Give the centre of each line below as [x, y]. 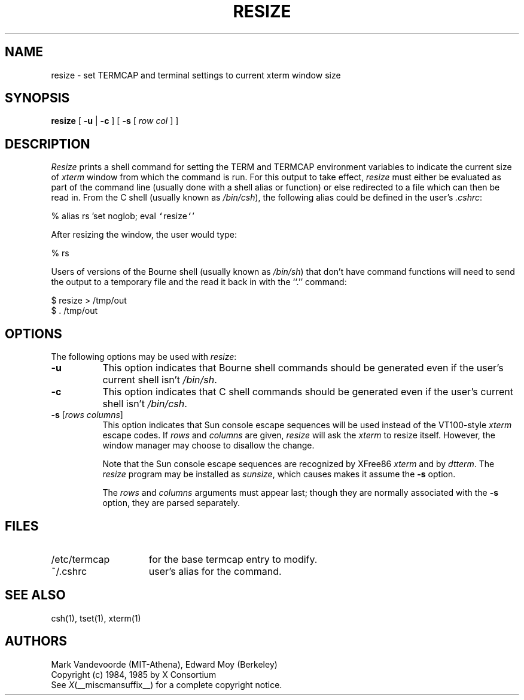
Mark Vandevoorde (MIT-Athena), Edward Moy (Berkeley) [164, 664]
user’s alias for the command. [215, 571]
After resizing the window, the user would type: [144, 235]
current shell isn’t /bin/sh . [160, 380]
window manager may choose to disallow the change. [208, 446]
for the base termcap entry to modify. [233, 559]
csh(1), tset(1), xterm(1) [96, 618]
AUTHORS [36, 641]
